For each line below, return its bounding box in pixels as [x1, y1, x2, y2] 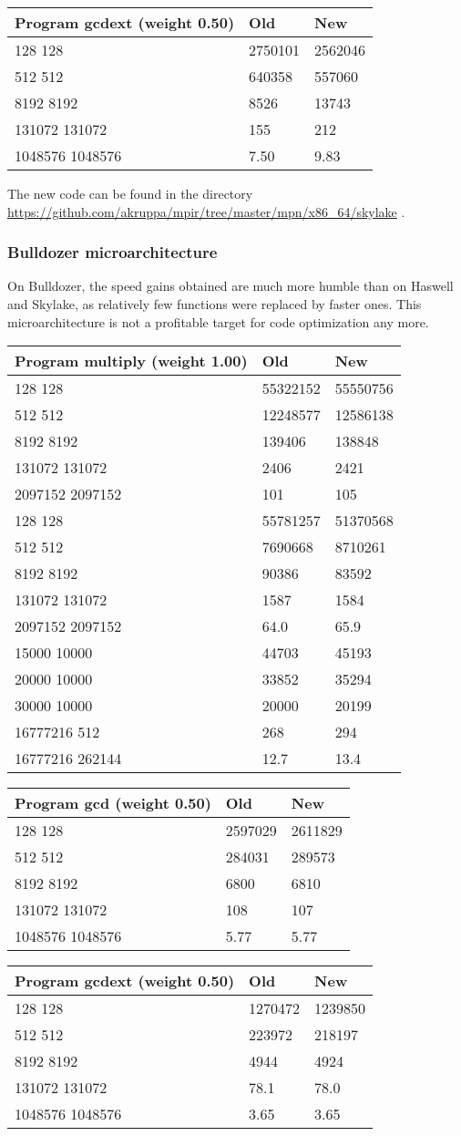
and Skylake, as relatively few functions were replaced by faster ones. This [7, 294, 422, 313]
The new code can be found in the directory [7, 184, 253, 202]
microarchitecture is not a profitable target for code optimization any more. [7, 312, 429, 331]
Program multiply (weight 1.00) [15, 350, 248, 372]
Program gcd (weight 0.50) [15, 792, 211, 814]
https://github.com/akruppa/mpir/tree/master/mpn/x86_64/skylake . [7, 201, 405, 221]
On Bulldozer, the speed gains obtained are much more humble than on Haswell [7, 276, 454, 295]
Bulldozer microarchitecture [7, 241, 218, 263]
